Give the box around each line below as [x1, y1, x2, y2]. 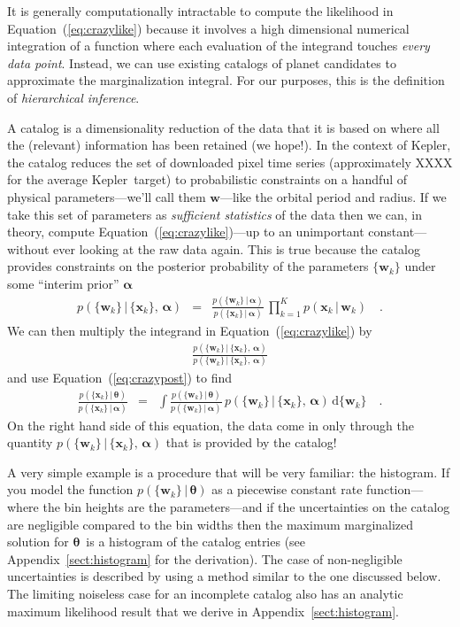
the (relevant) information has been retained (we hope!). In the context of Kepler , [7, 135, 451, 154]
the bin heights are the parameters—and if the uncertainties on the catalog [42, 498, 450, 516]
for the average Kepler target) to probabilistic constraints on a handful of [7, 170, 408, 189]
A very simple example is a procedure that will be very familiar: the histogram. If [7, 462, 450, 481]
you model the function [7, 480, 134, 499]
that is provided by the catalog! [165, 433, 337, 452]
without [7, 239, 50, 258]
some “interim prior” [7, 274, 119, 292]
